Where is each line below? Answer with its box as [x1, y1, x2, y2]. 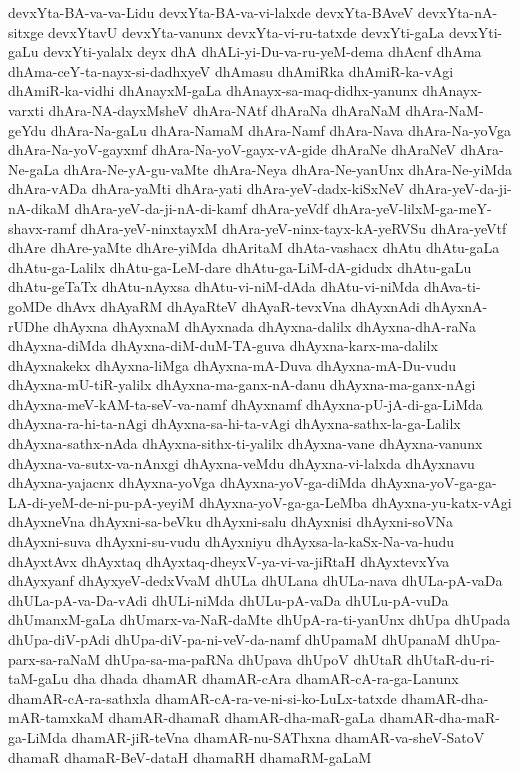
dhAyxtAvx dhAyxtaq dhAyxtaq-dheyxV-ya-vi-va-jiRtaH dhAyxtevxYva [8, 550, 450, 571]
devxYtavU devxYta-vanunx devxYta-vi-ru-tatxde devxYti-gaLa [48, 21, 445, 42]
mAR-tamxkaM [8, 707, 104, 728]
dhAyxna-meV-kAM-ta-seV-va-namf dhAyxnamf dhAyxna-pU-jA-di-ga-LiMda [8, 393, 483, 414]
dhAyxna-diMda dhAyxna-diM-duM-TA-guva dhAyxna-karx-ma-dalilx [8, 335, 438, 356]
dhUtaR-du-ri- [406, 648, 495, 669]
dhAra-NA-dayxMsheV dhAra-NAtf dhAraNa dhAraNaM [48, 99, 401, 120]
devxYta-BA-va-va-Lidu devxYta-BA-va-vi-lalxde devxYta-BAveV [8, 2, 414, 22]
